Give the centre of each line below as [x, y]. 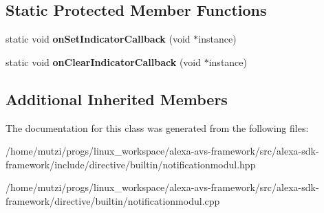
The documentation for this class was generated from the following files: [157, 127]
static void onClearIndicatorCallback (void [104, 61]
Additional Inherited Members [117, 99]
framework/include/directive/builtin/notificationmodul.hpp [131, 164]
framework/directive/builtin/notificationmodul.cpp [113, 200]
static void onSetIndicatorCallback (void [98, 39]
